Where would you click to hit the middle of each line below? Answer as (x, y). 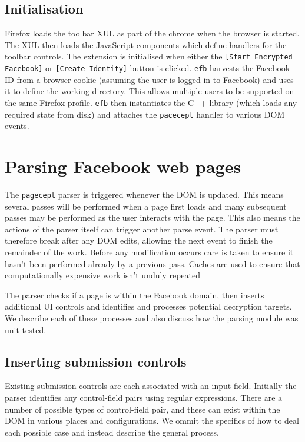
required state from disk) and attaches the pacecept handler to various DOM (145, 114)
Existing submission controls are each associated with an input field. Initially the (151, 386)
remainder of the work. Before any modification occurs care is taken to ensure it (149, 252)
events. (17, 126)
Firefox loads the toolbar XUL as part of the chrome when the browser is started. (152, 33)
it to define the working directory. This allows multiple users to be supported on (150, 91)
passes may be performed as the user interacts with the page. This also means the (152, 217)
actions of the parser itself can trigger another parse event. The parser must (142, 229)
